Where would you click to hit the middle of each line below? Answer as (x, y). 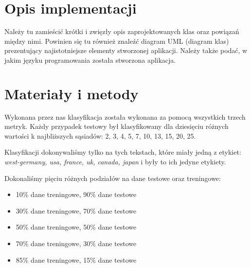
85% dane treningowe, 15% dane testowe (76, 259)
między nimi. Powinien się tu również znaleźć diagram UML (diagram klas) (117, 41)
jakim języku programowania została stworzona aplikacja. (90, 60)
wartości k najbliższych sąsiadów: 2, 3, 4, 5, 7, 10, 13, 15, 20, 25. (100, 135)
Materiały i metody (72, 93)
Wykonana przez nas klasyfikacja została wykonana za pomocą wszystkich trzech (125, 116)
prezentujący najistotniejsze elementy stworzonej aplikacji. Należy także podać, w (126, 50)
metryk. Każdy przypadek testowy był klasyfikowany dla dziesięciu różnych (117, 126)
